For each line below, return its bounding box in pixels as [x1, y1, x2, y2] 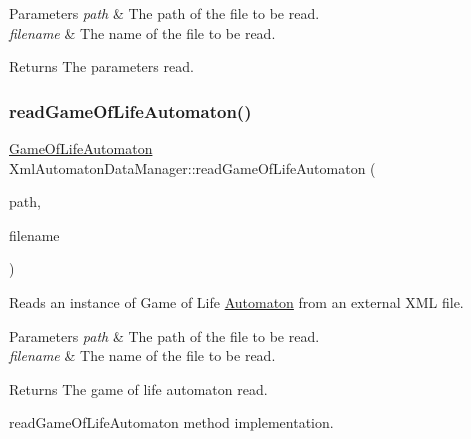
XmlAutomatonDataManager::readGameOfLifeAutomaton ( [9, 157, 376, 178]
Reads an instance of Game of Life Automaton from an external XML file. [9, 291, 464, 312]
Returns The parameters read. [9, 56, 194, 77]
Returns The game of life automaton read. [9, 378, 268, 399]
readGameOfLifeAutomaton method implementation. [9, 412, 334, 433]
